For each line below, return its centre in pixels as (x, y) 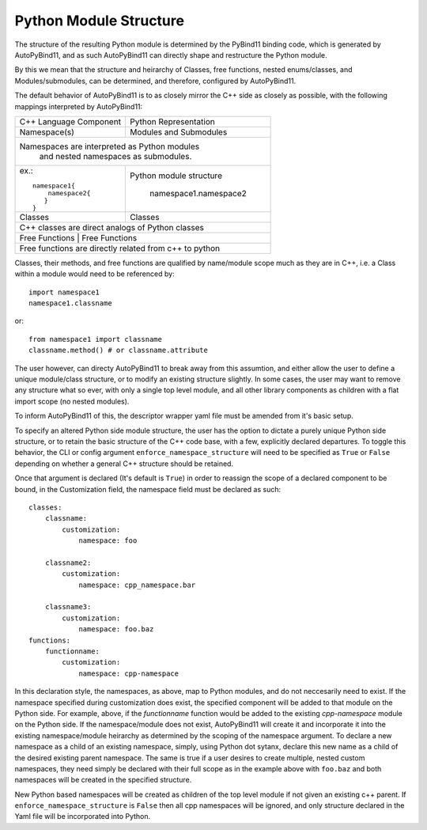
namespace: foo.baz (116, 629)
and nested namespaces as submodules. (115, 156)
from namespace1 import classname (95, 339)
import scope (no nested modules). (72, 401)
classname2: (68, 563)
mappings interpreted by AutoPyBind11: (79, 106)
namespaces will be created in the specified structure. (103, 780)
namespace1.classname (70, 303)
